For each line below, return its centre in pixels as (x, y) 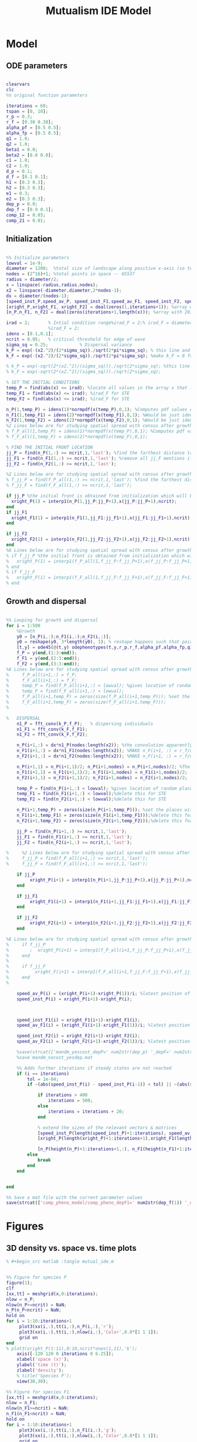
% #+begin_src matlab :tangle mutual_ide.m (60, 1262)
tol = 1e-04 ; (43, 1079)
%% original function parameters (47, 95)
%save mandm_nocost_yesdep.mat (55, 1057)
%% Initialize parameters (38, 258)
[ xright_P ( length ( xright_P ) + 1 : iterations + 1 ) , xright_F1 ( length (115, 1139)
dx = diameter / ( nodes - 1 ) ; (38, 296)
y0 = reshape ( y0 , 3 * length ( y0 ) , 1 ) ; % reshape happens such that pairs (106, 642)
